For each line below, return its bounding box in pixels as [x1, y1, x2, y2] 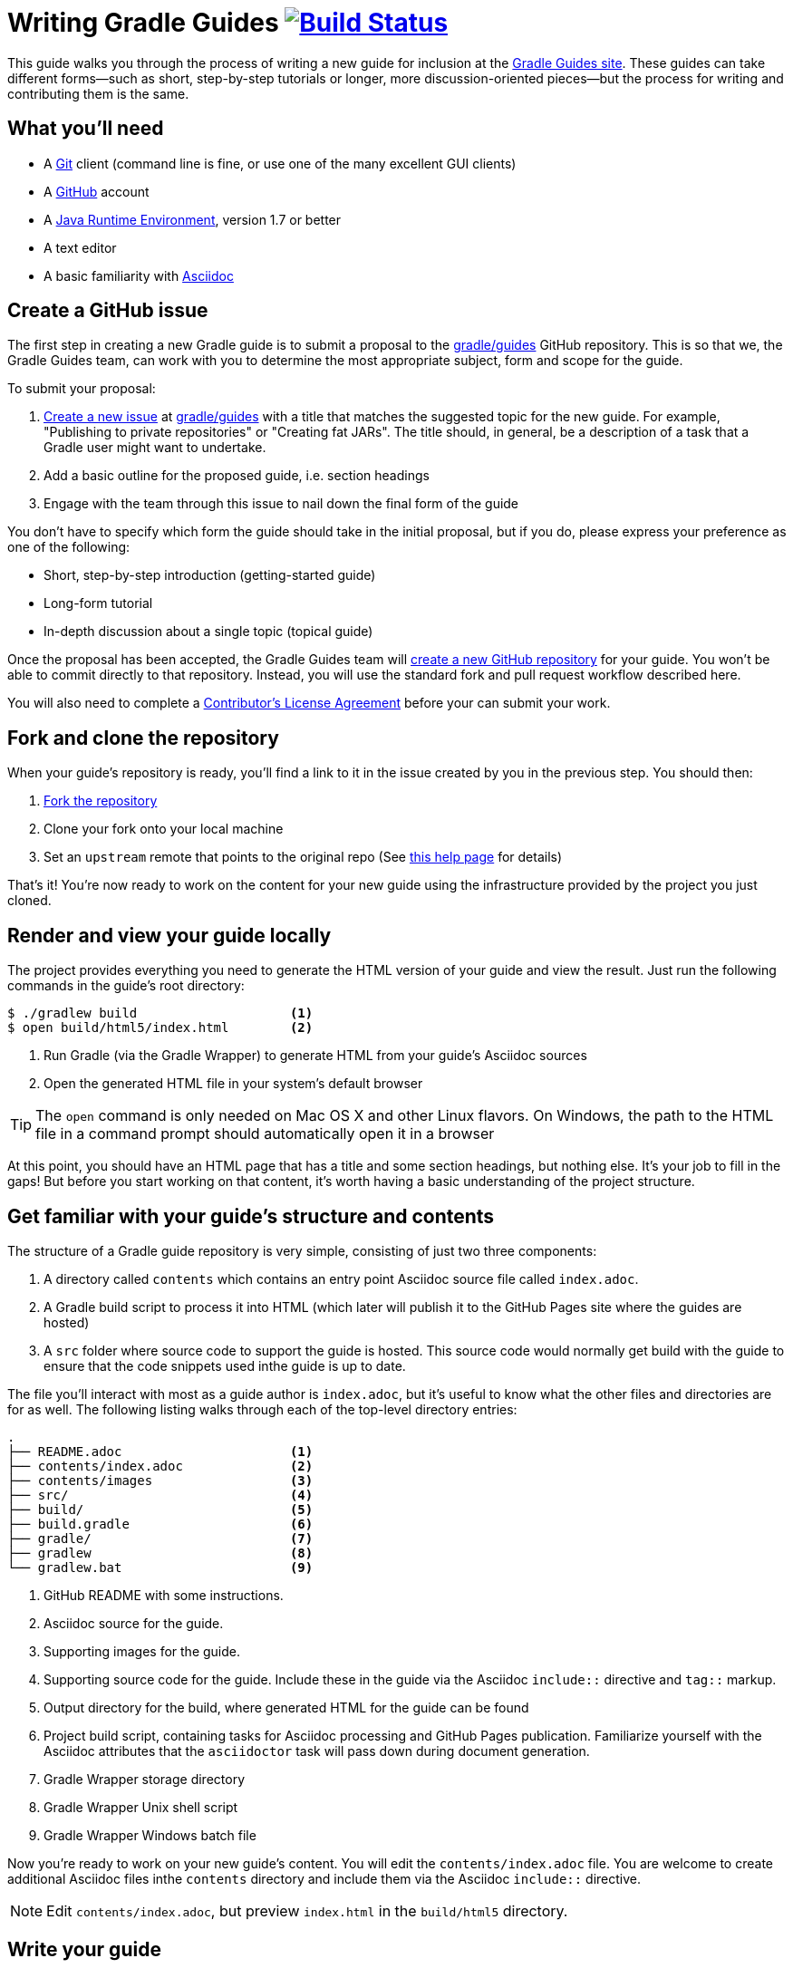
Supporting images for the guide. [44, 1643, 240, 1659]
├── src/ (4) [7, 1487, 314, 1502]
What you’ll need [7, 117, 164, 140]
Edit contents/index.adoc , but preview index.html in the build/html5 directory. [46, 1901, 568, 1920]
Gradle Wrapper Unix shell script [44, 1799, 238, 1815]
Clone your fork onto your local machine [44, 821, 284, 837]
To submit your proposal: [7, 381, 156, 397]
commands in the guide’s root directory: [7, 978, 245, 994]
